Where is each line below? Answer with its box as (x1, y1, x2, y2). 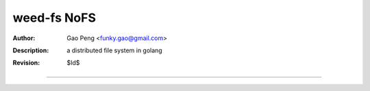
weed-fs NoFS (12, 10, 96, 25)
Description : (12, 46, 49, 54)
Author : (12, 34, 36, 42)
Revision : (12, 58, 40, 67)
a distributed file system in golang (66, 46, 162, 54)
